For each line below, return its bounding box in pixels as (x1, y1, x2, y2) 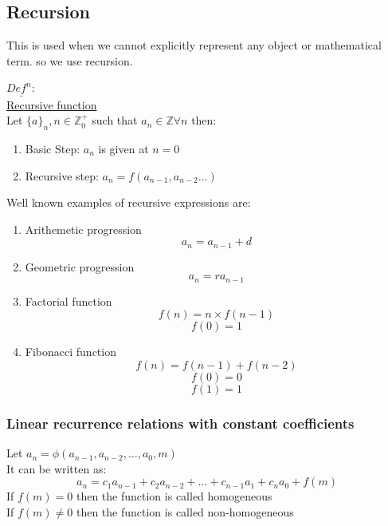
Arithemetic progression (25, 220, 142, 237)
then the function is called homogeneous (76, 488, 272, 504)
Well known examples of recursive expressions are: (6, 194, 251, 211)
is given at (98, 140, 149, 156)
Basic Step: (25, 140, 80, 156)
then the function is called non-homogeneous (76, 504, 294, 520)
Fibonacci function (25, 343, 116, 360)
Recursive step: (25, 167, 99, 184)
